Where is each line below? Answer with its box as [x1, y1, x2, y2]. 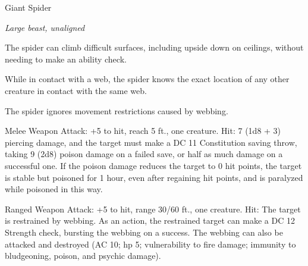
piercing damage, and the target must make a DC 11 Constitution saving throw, [5, 136, 297, 148]
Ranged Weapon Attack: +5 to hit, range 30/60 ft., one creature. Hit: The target [5, 202, 301, 215]
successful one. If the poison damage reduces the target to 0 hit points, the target [5, 159, 302, 171]
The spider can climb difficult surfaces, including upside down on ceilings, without [5, 41, 304, 54]
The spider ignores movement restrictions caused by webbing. [5, 104, 228, 117]
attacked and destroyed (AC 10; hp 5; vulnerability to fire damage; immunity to [5, 237, 296, 250]
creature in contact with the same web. [5, 84, 147, 96]
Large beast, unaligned [5, 21, 85, 33]
